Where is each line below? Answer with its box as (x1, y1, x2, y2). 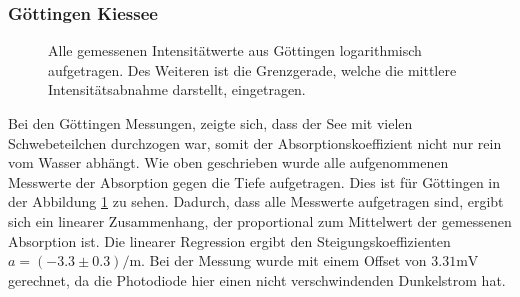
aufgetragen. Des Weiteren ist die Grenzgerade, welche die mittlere (48, 59, 457, 80)
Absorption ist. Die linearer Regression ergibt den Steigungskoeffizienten (8, 230, 451, 251)
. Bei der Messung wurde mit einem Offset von (141, 250, 427, 271)
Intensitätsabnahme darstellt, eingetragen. (48, 79, 306, 100)
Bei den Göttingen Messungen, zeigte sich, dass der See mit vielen (8, 113, 413, 133)
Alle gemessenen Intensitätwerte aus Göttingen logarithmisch (48, 40, 422, 61)
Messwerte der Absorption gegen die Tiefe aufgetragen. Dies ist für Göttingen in (8, 171, 501, 192)
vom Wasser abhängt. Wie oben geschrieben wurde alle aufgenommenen (8, 152, 449, 173)
